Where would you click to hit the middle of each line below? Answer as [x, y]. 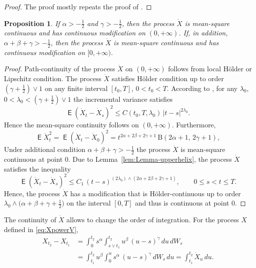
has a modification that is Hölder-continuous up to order [156, 193]
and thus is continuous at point [182, 203]
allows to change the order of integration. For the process [153, 220]
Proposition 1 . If [32, 23]
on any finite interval [76, 88]
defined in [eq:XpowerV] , [41, 229]
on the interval [89, 203]
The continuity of [30, 220]
